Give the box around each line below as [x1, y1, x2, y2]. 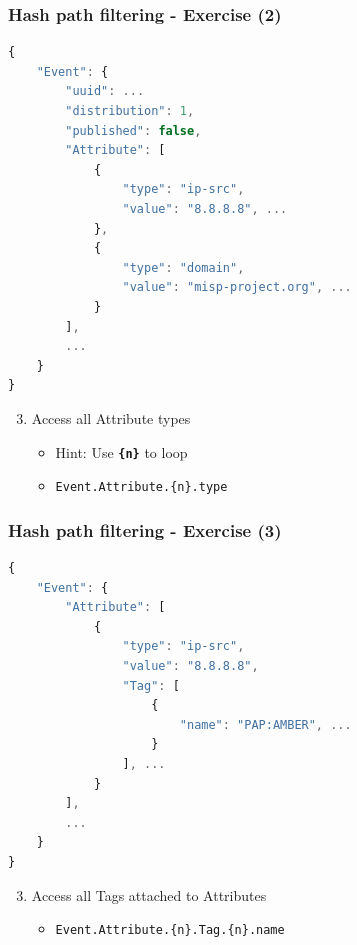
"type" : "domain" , [122, 260, 245, 275]
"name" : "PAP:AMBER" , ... [179, 717, 352, 732]
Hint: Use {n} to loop [55, 441, 188, 462]
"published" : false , [65, 123, 202, 138]
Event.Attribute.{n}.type [55, 480, 228, 495]
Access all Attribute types [31, 407, 191, 428]
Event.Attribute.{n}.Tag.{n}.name [55, 923, 285, 938]
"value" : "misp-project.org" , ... [122, 280, 352, 295]
